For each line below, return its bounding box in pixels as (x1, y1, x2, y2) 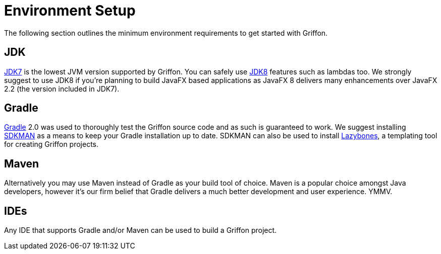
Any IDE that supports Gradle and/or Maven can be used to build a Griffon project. (4, 226, 277, 235)
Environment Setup (4, 2, 136, 19)
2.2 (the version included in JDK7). (4, 84, 120, 93)
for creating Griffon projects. (4, 140, 99, 149)
